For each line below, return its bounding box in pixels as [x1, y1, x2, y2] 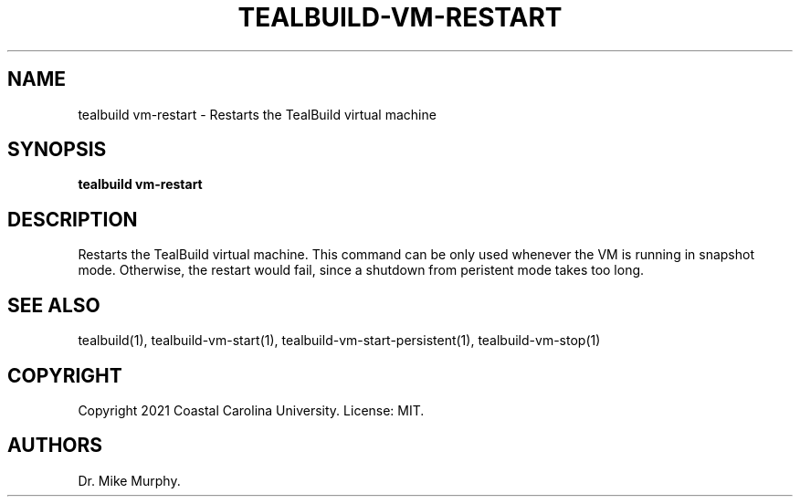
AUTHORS [7, 434, 103, 457]
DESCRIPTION [7, 207, 138, 231]
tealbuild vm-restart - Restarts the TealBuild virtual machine [78, 106, 437, 122]
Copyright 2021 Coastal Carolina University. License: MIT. [78, 402, 425, 418]
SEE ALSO [7, 293, 100, 317]
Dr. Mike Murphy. [78, 472, 181, 488]
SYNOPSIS [7, 138, 107, 162]
